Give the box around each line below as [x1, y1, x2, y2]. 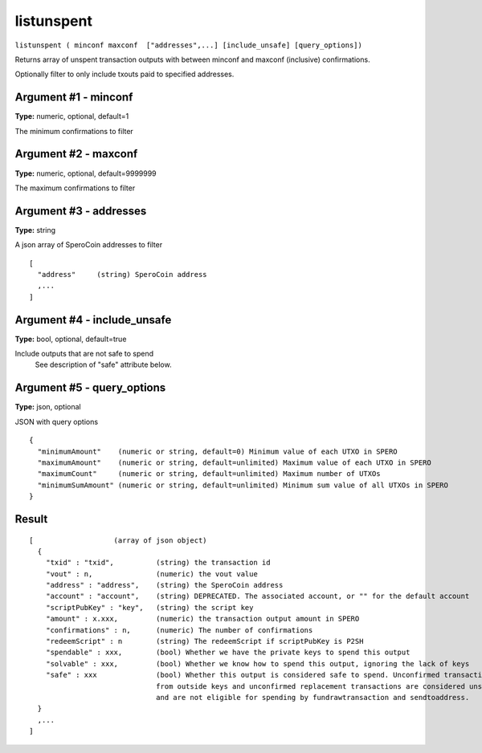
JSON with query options [14, 417, 99, 426]
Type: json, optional [14, 402, 81, 412]
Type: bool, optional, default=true [14, 334, 127, 344]
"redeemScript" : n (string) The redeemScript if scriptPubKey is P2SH [45, 637, 364, 646]
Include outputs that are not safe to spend [14, 349, 154, 359]
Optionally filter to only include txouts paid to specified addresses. [14, 69, 235, 79]
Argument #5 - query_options [14, 381, 166, 395]
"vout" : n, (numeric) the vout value [45, 569, 259, 578]
